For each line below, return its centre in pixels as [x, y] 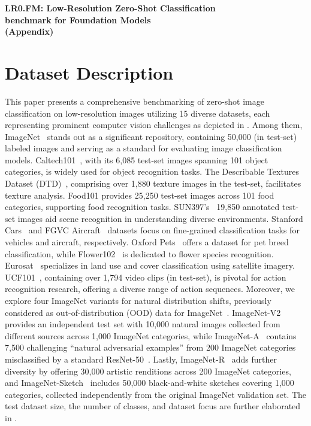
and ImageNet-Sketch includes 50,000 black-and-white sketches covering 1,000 [150, 383]
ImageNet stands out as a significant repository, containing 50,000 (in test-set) [151, 136]
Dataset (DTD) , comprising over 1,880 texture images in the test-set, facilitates [153, 183]
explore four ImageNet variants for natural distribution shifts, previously [138, 300]
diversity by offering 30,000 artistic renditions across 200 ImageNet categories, [148, 371]
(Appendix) [29, 31]
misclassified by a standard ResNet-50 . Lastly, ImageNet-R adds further [141, 359]
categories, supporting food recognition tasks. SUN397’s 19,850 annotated [142, 207]
